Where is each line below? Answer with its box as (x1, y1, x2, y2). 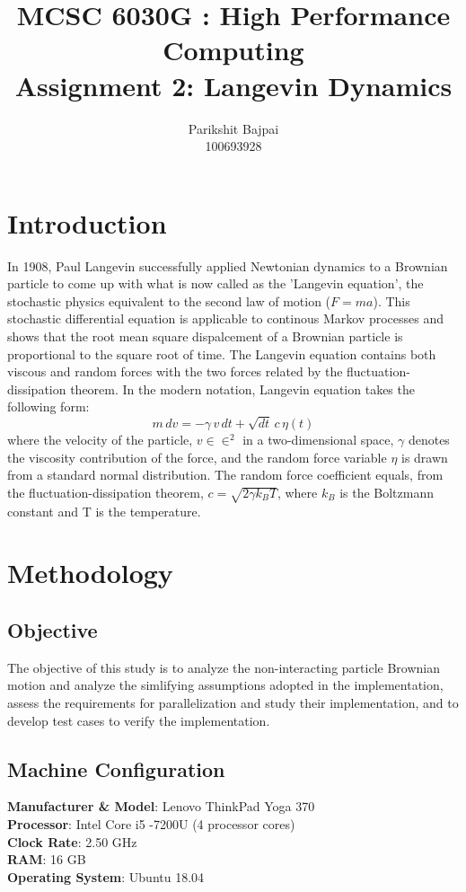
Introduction (7, 204, 167, 241)
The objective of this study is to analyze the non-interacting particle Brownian (7, 658, 440, 676)
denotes (408, 430, 450, 449)
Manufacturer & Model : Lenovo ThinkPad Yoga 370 (7, 797, 315, 816)
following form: (7, 397, 90, 416)
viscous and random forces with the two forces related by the (7, 362, 343, 381)
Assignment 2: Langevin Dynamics (14, 66, 453, 103)
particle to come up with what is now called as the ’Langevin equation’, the (7, 274, 424, 293)
